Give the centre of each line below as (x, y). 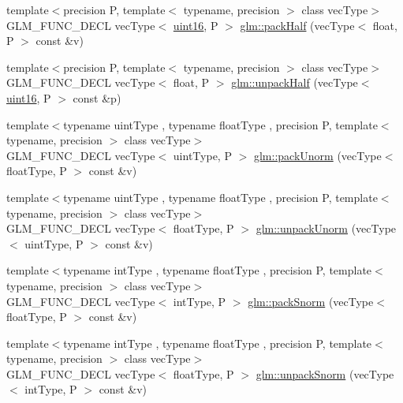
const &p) (97, 97)
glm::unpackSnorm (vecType (325, 373)
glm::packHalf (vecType (297, 25)
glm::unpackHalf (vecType (295, 82)
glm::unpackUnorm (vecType (326, 228)
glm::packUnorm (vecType (317, 155)
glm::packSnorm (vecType (311, 301)
